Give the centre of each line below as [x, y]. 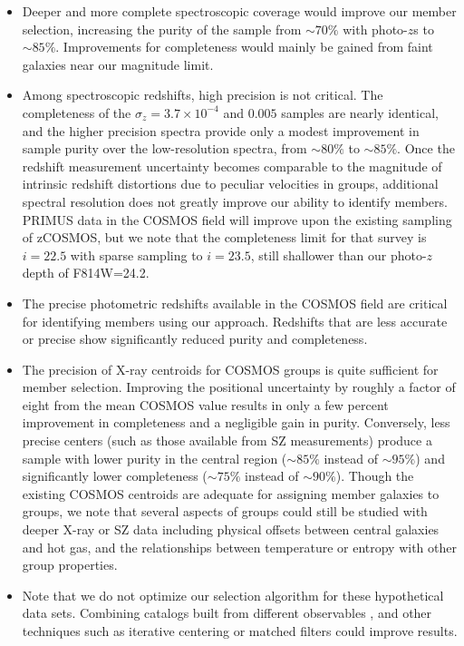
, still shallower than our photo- [338, 254]
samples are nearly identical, [360, 112]
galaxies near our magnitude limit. [118, 64]
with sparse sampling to [136, 254]
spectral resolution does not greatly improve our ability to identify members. [235, 201]
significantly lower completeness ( [115, 476]
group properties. [70, 565]
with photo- [375, 29]
